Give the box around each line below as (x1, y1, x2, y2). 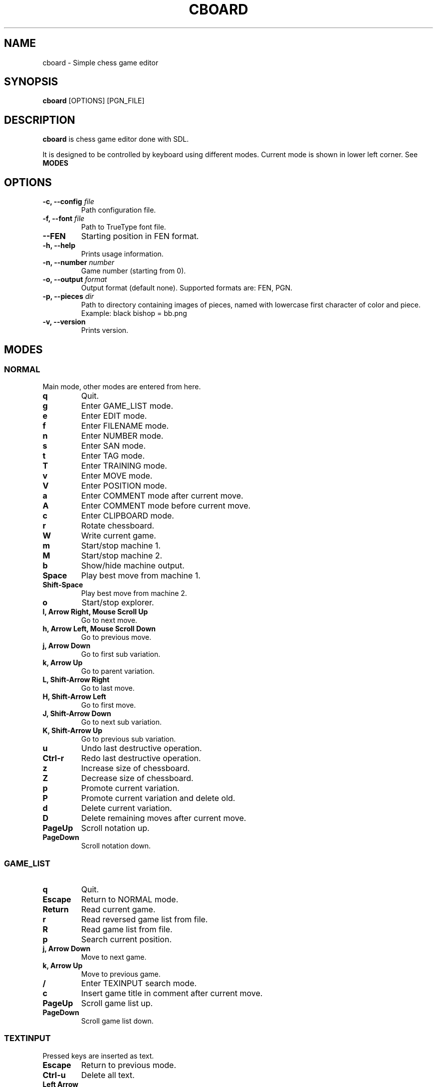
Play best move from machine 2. (81, 589, 187, 598)
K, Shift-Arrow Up (42, 726, 102, 735)
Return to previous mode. (81, 1060, 177, 1070)
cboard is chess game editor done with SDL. (42, 135, 189, 144)
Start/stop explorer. (81, 597, 154, 608)
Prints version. (81, 326, 129, 335)
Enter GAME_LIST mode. (81, 401, 174, 411)
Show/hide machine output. (81, 560, 185, 571)
